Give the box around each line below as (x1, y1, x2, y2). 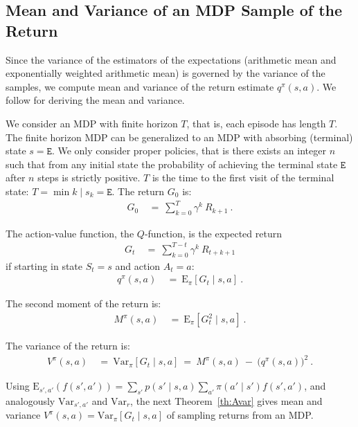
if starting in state (6, 258, 83, 273)
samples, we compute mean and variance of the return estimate (6, 79, 274, 93)
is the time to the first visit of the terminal (152, 170, 334, 185)
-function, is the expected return (144, 226, 282, 240)
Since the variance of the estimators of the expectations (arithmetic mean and (6, 52, 337, 66)
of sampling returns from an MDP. (166, 408, 314, 422)
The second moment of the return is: (6, 296, 161, 311)
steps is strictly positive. (37, 170, 141, 185)
